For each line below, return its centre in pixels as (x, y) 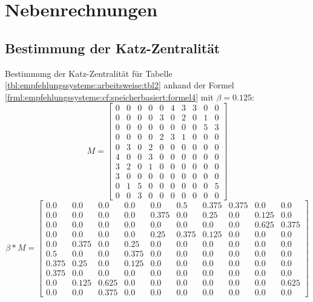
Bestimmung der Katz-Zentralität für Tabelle (89, 73)
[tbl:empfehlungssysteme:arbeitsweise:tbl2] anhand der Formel (120, 85)
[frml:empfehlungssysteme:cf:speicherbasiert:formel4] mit (109, 97)
